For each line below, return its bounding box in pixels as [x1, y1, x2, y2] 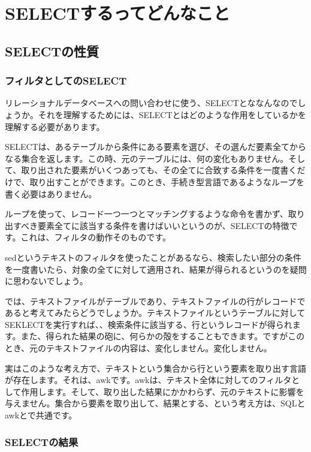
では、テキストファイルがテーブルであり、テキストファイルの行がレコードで [5, 294, 306, 307]
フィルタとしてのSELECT [5, 73, 127, 88]
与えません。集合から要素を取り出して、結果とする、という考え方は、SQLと [5, 397, 306, 409]
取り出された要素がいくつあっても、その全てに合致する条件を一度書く [21, 164, 297, 176]
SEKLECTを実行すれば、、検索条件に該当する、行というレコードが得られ [5, 318, 292, 330]
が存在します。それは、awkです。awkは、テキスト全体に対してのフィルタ [5, 373, 292, 386]
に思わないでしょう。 [5, 275, 88, 287]
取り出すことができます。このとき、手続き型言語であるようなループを [29, 175, 305, 188]
